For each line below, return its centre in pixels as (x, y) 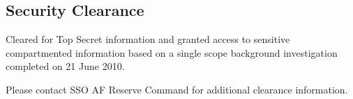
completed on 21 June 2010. (65, 66)
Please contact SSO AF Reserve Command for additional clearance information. (177, 89)
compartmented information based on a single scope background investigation (172, 52)
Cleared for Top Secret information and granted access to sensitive (148, 39)
